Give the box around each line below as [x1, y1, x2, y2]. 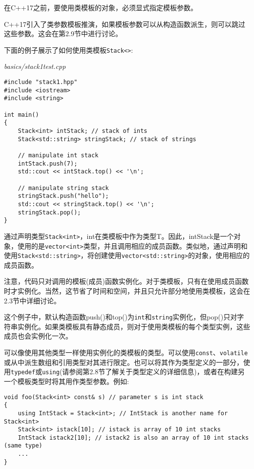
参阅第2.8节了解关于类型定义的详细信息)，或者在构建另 [69, 366, 245, 377]
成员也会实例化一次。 [4, 331, 72, 341]
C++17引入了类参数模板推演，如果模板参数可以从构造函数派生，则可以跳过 [4, 19, 245, 29]
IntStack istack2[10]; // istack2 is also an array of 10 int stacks [18, 434, 249, 441]
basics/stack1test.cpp [4, 61, 66, 71]
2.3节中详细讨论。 [4, 295, 61, 305]
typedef [11, 369, 36, 376]
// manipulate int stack [18, 151, 99, 159]
